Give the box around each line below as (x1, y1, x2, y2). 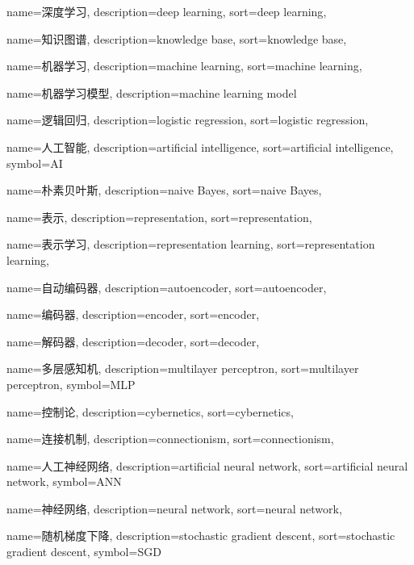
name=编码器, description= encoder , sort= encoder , (6, 306, 260, 323)
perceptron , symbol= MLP (6, 375, 136, 392)
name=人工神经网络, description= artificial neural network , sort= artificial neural (6, 457, 408, 474)
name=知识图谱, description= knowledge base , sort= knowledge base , (6, 30, 347, 47)
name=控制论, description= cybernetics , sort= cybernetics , (6, 403, 294, 420)
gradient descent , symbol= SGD (6, 543, 161, 560)
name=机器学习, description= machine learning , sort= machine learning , (6, 57, 362, 74)
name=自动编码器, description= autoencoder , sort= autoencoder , (6, 278, 327, 295)
